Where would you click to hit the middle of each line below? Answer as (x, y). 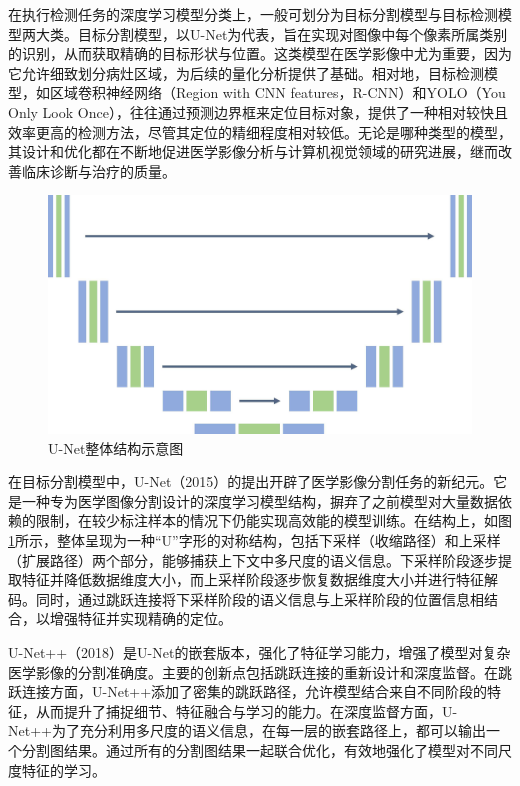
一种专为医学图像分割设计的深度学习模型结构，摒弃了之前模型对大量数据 (259, 500)
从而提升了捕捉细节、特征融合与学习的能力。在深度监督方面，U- (246, 710)
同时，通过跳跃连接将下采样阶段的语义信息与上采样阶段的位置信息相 (259, 598)
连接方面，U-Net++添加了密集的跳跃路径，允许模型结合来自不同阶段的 (254, 691)
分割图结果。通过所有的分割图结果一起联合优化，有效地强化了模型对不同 (259, 749)
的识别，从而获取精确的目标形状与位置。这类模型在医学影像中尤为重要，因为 (260, 53)
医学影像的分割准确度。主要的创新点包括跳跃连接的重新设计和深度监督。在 (253, 671)
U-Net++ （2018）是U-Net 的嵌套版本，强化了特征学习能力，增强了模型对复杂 (259, 652)
